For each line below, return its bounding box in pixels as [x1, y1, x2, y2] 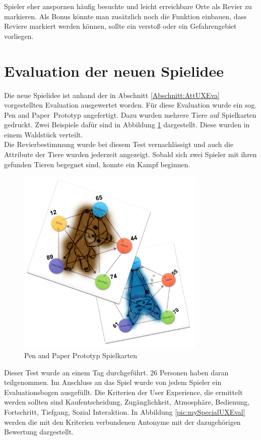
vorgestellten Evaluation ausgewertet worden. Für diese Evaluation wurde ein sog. [4, 100, 257, 110]
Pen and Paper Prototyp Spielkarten [24, 350, 137, 361]
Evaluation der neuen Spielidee [4, 60, 224, 81]
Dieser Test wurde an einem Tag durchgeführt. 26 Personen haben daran [4, 367, 229, 377]
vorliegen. [4, 30, 34, 41]
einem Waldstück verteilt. [4, 129, 83, 139]
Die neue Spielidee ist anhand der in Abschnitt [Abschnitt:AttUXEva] [4, 89, 220, 100]
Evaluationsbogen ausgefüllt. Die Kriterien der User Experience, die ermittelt [4, 386, 243, 397]
